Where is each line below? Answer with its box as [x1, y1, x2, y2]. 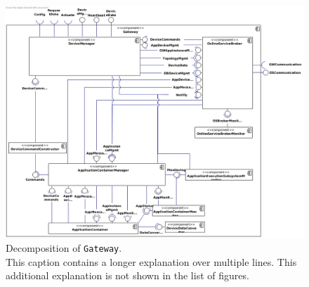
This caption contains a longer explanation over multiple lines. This [6, 254, 297, 269]
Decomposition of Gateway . [6, 241, 122, 255]
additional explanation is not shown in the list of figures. [6, 268, 249, 283]
